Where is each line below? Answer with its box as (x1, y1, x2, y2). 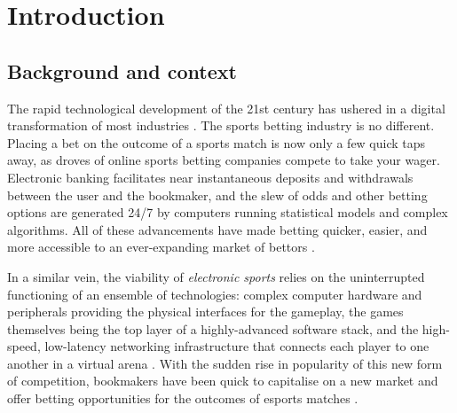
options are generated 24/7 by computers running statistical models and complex (7, 203, 448, 222)
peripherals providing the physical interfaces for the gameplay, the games (7, 302, 404, 321)
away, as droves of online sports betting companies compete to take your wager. (7, 151, 440, 169)
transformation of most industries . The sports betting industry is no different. (7, 116, 435, 135)
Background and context (7, 57, 237, 84)
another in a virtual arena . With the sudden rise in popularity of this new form (7, 354, 443, 372)
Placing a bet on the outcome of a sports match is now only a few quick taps (7, 133, 426, 152)
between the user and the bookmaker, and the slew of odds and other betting (7, 185, 428, 204)
